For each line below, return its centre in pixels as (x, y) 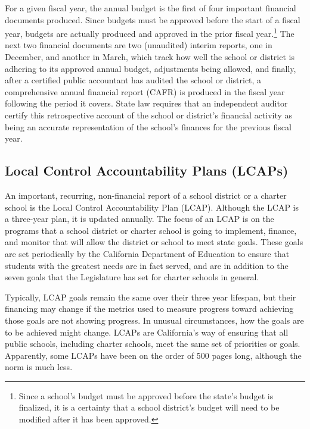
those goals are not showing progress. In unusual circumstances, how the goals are (154, 320)
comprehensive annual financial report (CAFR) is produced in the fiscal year (145, 91)
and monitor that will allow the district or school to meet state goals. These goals (154, 242)
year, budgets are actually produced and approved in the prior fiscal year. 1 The (150, 32)
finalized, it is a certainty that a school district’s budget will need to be (149, 407)
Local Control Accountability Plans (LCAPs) (147, 170)
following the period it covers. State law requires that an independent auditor (146, 103)
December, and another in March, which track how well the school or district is (150, 57)
